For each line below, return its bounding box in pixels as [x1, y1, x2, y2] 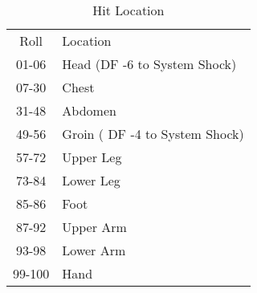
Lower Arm [62, 241, 126, 259]
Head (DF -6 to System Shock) [62, 55, 237, 73]
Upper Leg [62, 148, 122, 166]
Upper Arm [62, 218, 127, 236]
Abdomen [62, 101, 116, 120]
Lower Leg [62, 171, 120, 189]
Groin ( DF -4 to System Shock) [62, 124, 244, 143]
